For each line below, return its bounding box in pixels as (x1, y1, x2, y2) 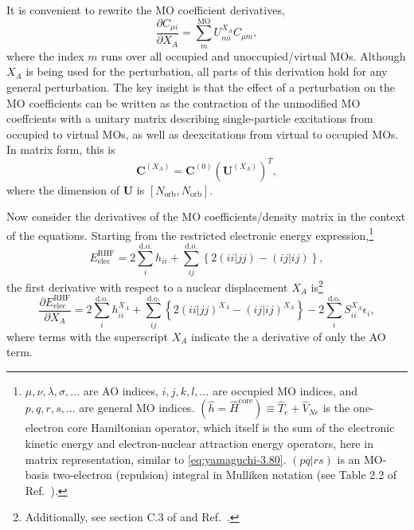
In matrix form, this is (6, 141, 115, 158)
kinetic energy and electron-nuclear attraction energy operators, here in (25, 435, 373, 452)
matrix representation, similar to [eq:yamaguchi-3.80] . (25, 450, 287, 467)
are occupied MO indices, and (212, 382, 358, 398)
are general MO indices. (79, 399, 195, 416)
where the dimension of (6, 181, 120, 198)
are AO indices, (83, 382, 158, 398)
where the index (6, 47, 84, 64)
